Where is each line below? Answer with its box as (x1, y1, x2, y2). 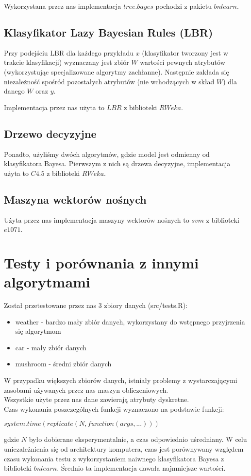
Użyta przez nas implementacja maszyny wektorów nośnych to (4, 214, 189, 225)
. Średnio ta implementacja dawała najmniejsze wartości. (57, 463, 226, 473)
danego (4, 86, 25, 96)
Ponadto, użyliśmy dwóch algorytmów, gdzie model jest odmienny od (4, 149, 210, 159)
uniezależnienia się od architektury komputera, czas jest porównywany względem (4, 443, 244, 454)
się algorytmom (15, 326, 61, 336)
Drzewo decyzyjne (4, 126, 97, 141)
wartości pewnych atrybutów (140, 57, 225, 67)
